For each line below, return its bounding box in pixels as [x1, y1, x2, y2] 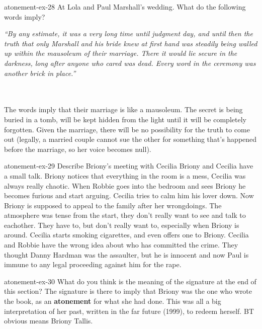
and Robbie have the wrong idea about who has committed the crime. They [4, 239, 238, 250]
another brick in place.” [4, 67, 76, 78]
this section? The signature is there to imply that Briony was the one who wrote [4, 286, 252, 296]
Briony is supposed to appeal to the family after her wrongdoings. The [4, 200, 222, 210]
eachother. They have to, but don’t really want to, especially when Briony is [4, 219, 239, 230]
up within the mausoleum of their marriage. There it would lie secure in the [4, 48, 237, 58]
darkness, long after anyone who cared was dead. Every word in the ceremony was [4, 57, 256, 68]
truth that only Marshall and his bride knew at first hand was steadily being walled [4, 38, 257, 48]
